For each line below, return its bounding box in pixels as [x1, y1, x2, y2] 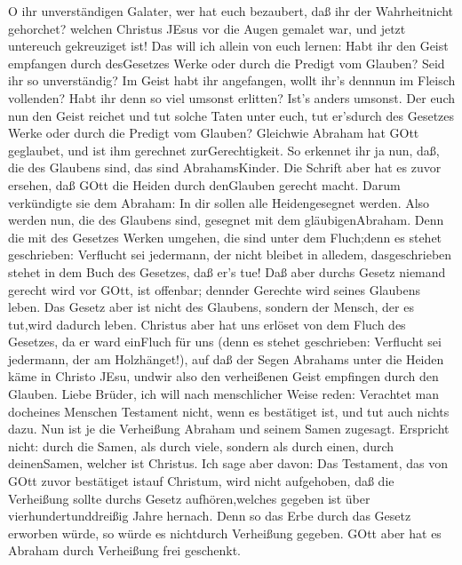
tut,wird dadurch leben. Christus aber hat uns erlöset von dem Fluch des [8, 314, 406, 333]
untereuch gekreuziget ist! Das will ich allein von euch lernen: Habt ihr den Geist [8, 36, 449, 55]
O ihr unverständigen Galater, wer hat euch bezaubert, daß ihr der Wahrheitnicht [8, 2, 454, 20]
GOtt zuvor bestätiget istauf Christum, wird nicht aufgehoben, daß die [8, 472, 394, 490]
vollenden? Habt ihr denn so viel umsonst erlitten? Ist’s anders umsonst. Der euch [8, 88, 456, 107]
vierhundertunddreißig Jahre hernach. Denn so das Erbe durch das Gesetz [8, 506, 411, 525]
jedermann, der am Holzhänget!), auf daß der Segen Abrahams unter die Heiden [8, 349, 444, 368]
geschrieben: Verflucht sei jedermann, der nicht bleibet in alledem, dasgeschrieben [8, 245, 452, 264]
